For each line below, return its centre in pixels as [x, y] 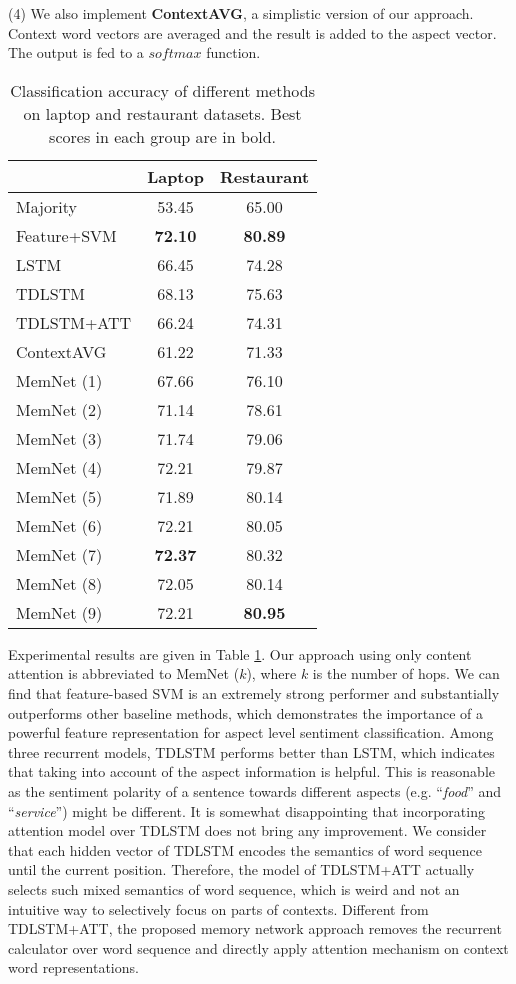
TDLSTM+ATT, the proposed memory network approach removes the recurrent [255, 928]
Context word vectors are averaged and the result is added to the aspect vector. [252, 32]
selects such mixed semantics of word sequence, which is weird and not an [234, 888]
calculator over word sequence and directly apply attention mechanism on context [258, 947]
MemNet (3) [59, 438]
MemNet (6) [59, 525]
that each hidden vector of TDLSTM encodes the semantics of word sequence [245, 849]
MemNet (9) [59, 612]
